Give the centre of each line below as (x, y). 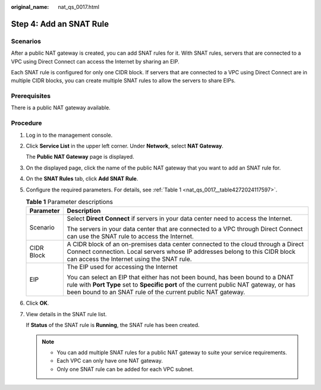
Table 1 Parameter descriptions (69, 202)
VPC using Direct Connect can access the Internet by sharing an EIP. (95, 61)
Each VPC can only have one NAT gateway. (110, 361)
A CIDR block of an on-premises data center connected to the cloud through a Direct (185, 244)
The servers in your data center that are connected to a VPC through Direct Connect (185, 229)
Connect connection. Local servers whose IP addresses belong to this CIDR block (181, 251)
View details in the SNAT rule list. (66, 314)
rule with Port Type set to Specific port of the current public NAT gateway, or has (181, 285)
